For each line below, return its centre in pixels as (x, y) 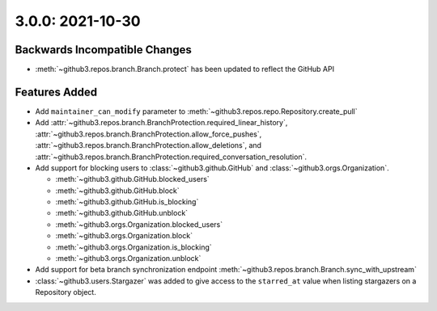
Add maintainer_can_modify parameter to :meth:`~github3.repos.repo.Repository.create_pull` (196, 111)
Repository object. (66, 292)
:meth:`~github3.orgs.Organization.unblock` (128, 258)
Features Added (56, 92)
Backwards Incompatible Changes (103, 50)
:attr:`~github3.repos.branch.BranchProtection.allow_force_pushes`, (148, 134)
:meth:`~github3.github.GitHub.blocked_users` (132, 179)
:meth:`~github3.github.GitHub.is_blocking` (127, 202)
